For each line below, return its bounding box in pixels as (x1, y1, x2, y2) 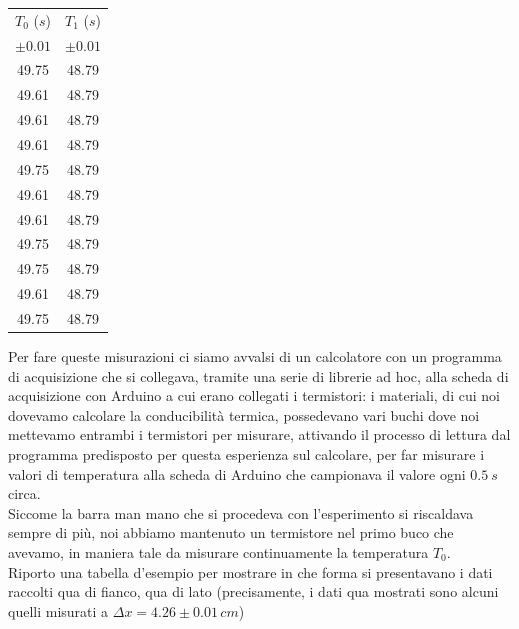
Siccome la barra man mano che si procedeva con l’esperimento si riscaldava (8, 502, 474, 523)
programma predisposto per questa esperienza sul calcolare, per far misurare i (8, 443, 485, 464)
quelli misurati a (8, 600, 109, 621)
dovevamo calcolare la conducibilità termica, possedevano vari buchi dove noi (8, 404, 480, 425)
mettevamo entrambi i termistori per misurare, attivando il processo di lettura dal (8, 424, 511, 445)
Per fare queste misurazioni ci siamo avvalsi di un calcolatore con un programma (8, 345, 502, 366)
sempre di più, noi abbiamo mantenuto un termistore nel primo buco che (8, 522, 454, 543)
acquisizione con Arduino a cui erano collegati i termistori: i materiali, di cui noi (8, 385, 500, 406)
